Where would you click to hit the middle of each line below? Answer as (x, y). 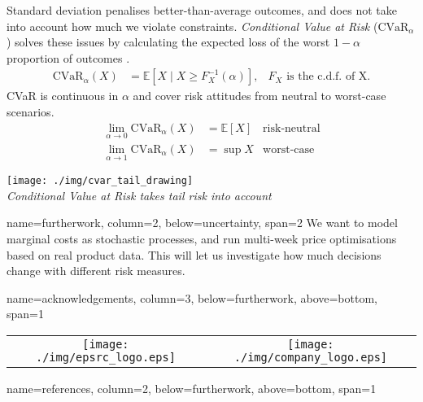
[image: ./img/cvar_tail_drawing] (100, 181)
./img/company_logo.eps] (311, 357)
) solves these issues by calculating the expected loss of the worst (168, 42)
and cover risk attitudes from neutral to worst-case (259, 96)
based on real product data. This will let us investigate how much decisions (194, 254)
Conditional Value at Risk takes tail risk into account (139, 195)
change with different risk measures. (96, 271)
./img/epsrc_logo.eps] (105, 357)
